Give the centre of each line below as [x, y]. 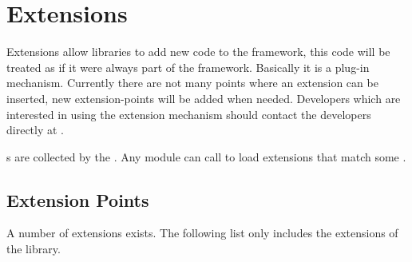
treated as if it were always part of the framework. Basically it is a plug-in [188, 67]
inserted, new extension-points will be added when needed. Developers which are [204, 98]
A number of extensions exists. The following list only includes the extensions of [202, 233]
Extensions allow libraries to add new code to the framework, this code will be [198, 52]
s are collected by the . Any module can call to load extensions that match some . [206, 156]
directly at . [35, 130]
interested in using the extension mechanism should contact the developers [189, 114]
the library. [34, 249]
